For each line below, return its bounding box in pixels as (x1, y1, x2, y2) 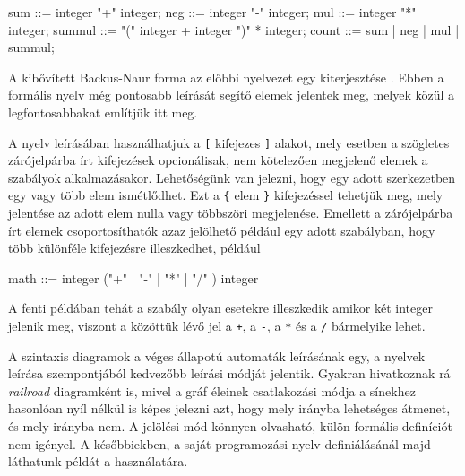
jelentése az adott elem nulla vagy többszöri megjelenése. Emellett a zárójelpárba (8, 203, 453, 222)
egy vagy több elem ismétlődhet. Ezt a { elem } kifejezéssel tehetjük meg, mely (8, 186, 443, 204)
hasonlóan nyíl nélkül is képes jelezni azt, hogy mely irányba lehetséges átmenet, (8, 399, 451, 418)
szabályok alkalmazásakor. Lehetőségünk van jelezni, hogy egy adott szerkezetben (8, 168, 456, 186)
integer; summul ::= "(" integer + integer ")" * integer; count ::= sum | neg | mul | (8, 20, 460, 39)
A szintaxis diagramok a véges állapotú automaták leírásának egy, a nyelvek (8, 346, 426, 365)
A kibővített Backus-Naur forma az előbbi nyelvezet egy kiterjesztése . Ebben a (8, 67, 444, 86)
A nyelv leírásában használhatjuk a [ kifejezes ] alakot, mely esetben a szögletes (8, 133, 450, 151)
